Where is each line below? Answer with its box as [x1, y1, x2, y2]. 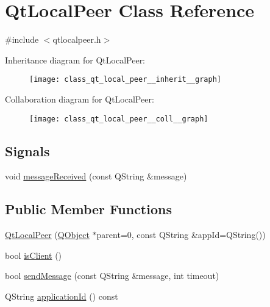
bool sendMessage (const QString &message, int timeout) [5, 269, 219, 282]
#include [5, 33, 39, 46]
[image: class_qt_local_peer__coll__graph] [29, 114, 208, 123]
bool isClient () [5, 248, 62, 261]
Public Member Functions [5, 200, 172, 219]
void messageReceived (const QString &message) [5, 170, 187, 182]
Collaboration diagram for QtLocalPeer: [5, 92, 154, 105]
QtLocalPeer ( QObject [5, 228, 90, 241]
